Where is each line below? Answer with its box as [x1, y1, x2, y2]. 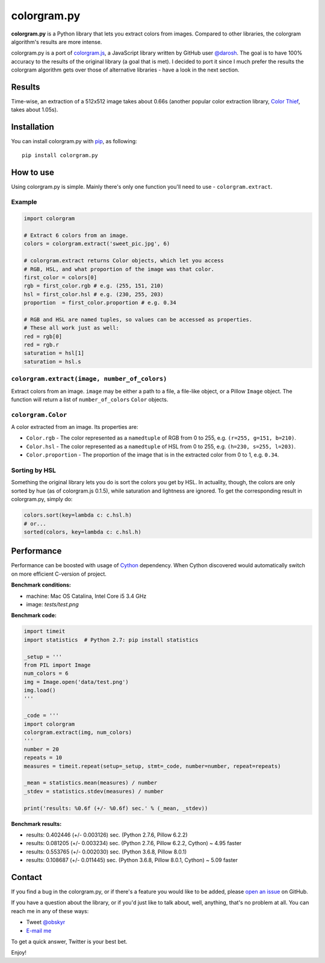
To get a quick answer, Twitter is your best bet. [11, 938, 128, 945]
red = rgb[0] [23, 333, 63, 340]
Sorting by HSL [11, 466, 57, 475]
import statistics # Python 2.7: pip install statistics [23, 636, 199, 643]
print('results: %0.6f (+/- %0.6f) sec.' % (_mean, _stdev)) [23, 805, 208, 811]
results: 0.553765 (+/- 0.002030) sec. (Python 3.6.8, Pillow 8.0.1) [26, 848, 187, 855]
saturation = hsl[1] [23, 349, 84, 357]
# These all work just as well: [23, 325, 120, 331]
